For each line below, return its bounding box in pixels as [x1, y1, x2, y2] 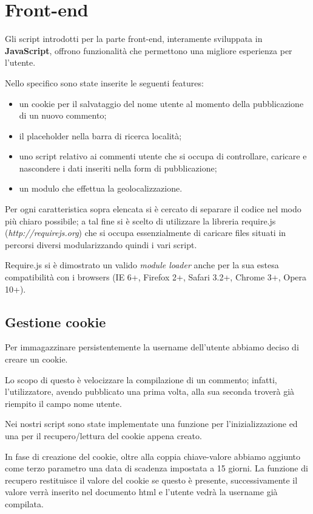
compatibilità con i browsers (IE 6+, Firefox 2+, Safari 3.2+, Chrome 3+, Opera [5, 271, 307, 283]
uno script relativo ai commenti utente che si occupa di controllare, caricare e [19, 150, 307, 162]
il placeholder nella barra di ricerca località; [19, 129, 182, 142]
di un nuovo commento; [19, 109, 107, 122]
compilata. [5, 497, 44, 510]
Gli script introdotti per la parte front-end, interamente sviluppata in [5, 32, 263, 45]
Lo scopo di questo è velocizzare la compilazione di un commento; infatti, [5, 373, 277, 386]
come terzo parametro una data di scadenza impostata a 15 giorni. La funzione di [5, 462, 308, 474]
